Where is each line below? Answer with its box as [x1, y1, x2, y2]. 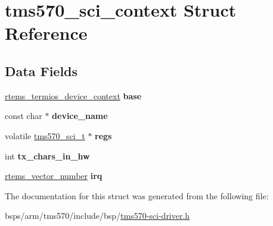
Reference [5, 21, 88, 45]
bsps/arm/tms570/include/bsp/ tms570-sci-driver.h [5, 209, 190, 222]
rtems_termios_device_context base [5, 89, 142, 102]
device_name [52, 109, 108, 122]
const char [5, 109, 42, 122]
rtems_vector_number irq [5, 169, 103, 182]
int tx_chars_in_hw [5, 149, 90, 162]
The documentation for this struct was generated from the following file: [5, 189, 269, 202]
